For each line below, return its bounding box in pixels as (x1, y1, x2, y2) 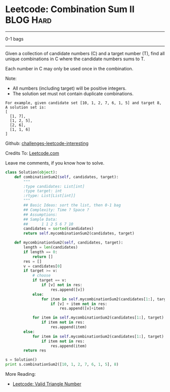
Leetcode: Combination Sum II (5, 4, 135, 15)
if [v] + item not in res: (50, 301, 108, 306)
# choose (32, 273, 51, 278)
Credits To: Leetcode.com (5, 150, 59, 156)
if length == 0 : (23, 249, 58, 254)
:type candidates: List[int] (23, 184, 85, 189)
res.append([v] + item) (59, 306, 105, 311)
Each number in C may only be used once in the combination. (5, 65, 134, 71)
